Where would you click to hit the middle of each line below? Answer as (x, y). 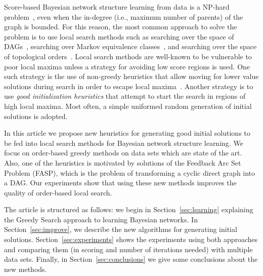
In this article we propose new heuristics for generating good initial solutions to (127, 133)
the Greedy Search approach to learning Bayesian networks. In (101, 219)
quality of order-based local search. (58, 192)
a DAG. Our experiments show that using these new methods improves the (120, 183)
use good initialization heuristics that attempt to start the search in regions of (125, 96)
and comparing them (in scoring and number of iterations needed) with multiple (128, 249)
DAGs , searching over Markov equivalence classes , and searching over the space (130, 46)
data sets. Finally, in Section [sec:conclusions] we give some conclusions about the (131, 259)
